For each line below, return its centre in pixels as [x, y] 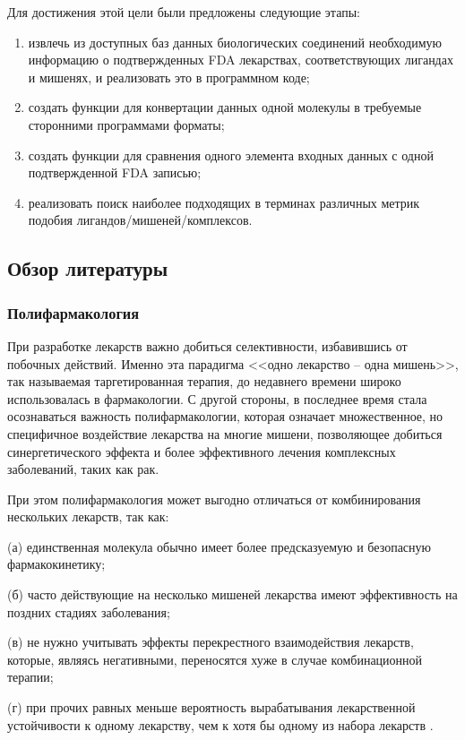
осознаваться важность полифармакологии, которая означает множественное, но [225, 416]
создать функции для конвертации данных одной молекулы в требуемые [225, 107]
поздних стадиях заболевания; [89, 611]
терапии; [30, 677]
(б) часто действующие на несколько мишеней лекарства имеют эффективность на [232, 594]
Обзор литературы [88, 268]
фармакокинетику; [56, 564]
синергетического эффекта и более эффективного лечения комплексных [202, 451]
